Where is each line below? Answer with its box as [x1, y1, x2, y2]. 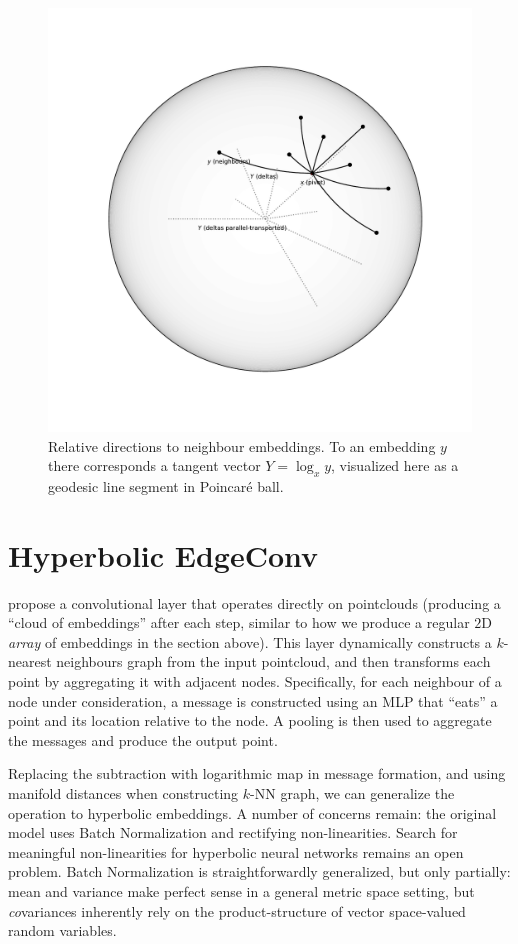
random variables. [8, 920, 117, 941]
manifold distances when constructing [8, 783, 239, 804]
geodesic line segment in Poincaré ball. [48, 475, 284, 496]
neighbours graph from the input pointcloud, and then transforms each [56, 651, 491, 672]
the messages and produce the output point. [8, 729, 278, 750]
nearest [8, 651, 52, 672]
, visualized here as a [331, 455, 459, 476]
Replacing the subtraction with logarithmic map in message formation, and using [8, 763, 506, 784]
